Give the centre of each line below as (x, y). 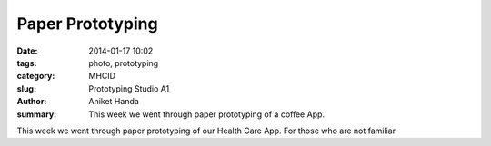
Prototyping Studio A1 (129, 88)
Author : (32, 102)
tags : (27, 63)
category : (36, 76)
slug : (26, 88)
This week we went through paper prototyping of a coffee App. (207, 114)
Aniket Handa (114, 102)
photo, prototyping (124, 63)
